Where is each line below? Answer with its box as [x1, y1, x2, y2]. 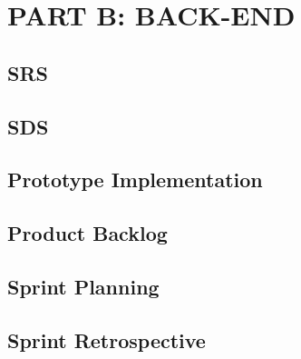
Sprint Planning [7, 272, 160, 300]
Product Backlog [7, 219, 168, 247]
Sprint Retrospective [7, 325, 206, 354]
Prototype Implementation [7, 165, 263, 194]
